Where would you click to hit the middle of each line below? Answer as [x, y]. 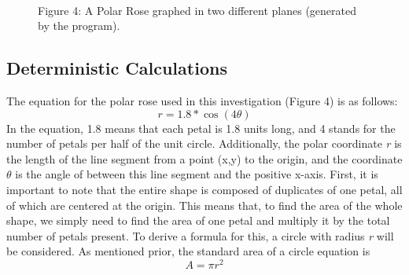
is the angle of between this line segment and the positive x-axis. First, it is [197, 174]
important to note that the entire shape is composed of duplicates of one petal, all [204, 189]
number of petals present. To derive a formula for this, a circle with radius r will [200, 235]
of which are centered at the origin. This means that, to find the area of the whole [204, 205]
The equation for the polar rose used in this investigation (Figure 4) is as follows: [202, 100]
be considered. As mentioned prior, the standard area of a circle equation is [188, 251]
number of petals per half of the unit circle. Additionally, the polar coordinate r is [204, 143]
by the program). [79, 26]
